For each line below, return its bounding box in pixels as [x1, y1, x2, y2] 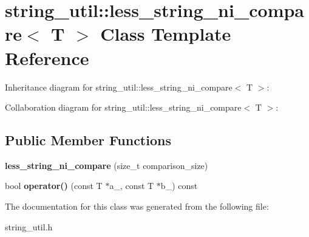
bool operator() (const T [5, 179, 103, 192]
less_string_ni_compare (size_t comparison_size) [5, 159, 208, 171]
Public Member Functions [5, 131, 171, 149]
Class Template [100, 21, 231, 46]
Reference [5, 45, 89, 70]
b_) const [160, 179, 198, 192]
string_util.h [5, 220, 53, 233]
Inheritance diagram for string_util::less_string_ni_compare [5, 80, 233, 93]
